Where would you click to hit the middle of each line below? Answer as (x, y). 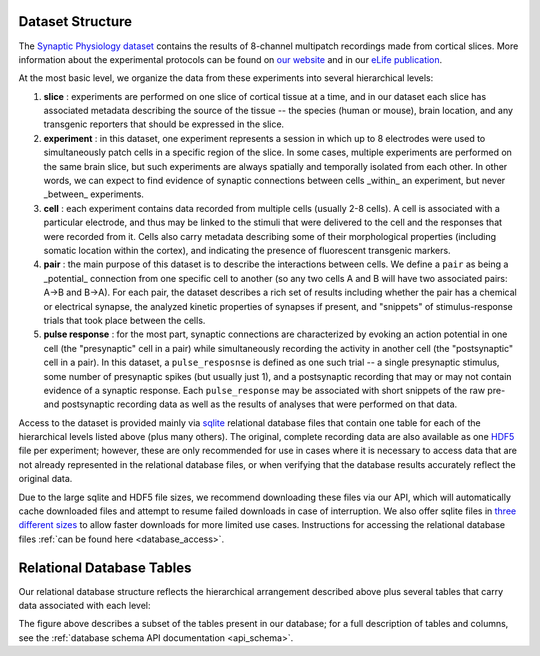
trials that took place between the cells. (124, 320)
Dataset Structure (75, 21)
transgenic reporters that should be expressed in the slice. (164, 124)
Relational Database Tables (105, 567)
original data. (45, 479)
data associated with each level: (84, 606)
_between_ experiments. (94, 194)
